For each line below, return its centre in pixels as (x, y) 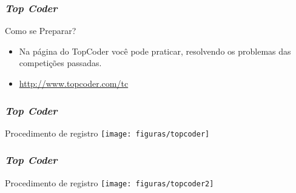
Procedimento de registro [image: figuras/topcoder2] (109, 182)
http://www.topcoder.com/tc (74, 83)
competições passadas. (60, 63)
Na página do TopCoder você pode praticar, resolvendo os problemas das (155, 51)
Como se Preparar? (41, 31)
